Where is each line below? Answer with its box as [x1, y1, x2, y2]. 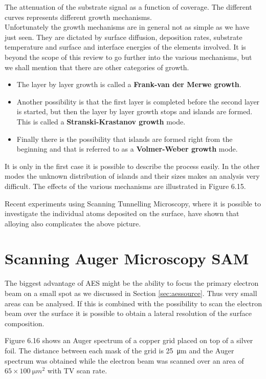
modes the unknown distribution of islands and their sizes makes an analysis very [5, 171, 260, 181]
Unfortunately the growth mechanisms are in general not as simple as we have [5, 22, 250, 32]
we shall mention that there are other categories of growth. [5, 61, 189, 72]
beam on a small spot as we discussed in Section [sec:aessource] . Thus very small [5, 288, 257, 298]
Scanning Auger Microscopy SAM [5, 248, 249, 269]
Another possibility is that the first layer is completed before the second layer [16, 96, 260, 107]
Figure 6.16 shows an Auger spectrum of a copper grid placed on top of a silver [5, 335, 253, 346]
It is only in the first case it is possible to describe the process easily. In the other [5, 160, 260, 171]
